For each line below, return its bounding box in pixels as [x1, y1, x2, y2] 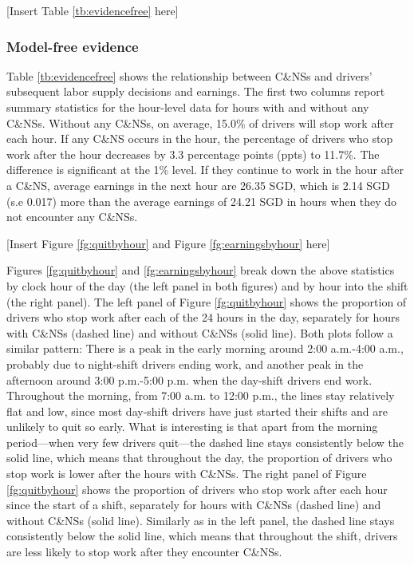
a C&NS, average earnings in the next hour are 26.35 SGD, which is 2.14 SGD [6, 176, 390, 193]
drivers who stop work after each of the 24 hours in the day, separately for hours [6, 309, 400, 326]
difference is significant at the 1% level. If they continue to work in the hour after [6, 161, 404, 178]
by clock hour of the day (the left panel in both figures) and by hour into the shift [6, 277, 408, 294]
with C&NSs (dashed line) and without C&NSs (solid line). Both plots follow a [6, 324, 393, 341]
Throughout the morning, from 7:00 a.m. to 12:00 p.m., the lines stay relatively [6, 387, 395, 404]
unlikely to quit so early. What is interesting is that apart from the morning [6, 418, 378, 435]
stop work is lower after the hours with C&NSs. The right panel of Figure [6, 465, 367, 482]
